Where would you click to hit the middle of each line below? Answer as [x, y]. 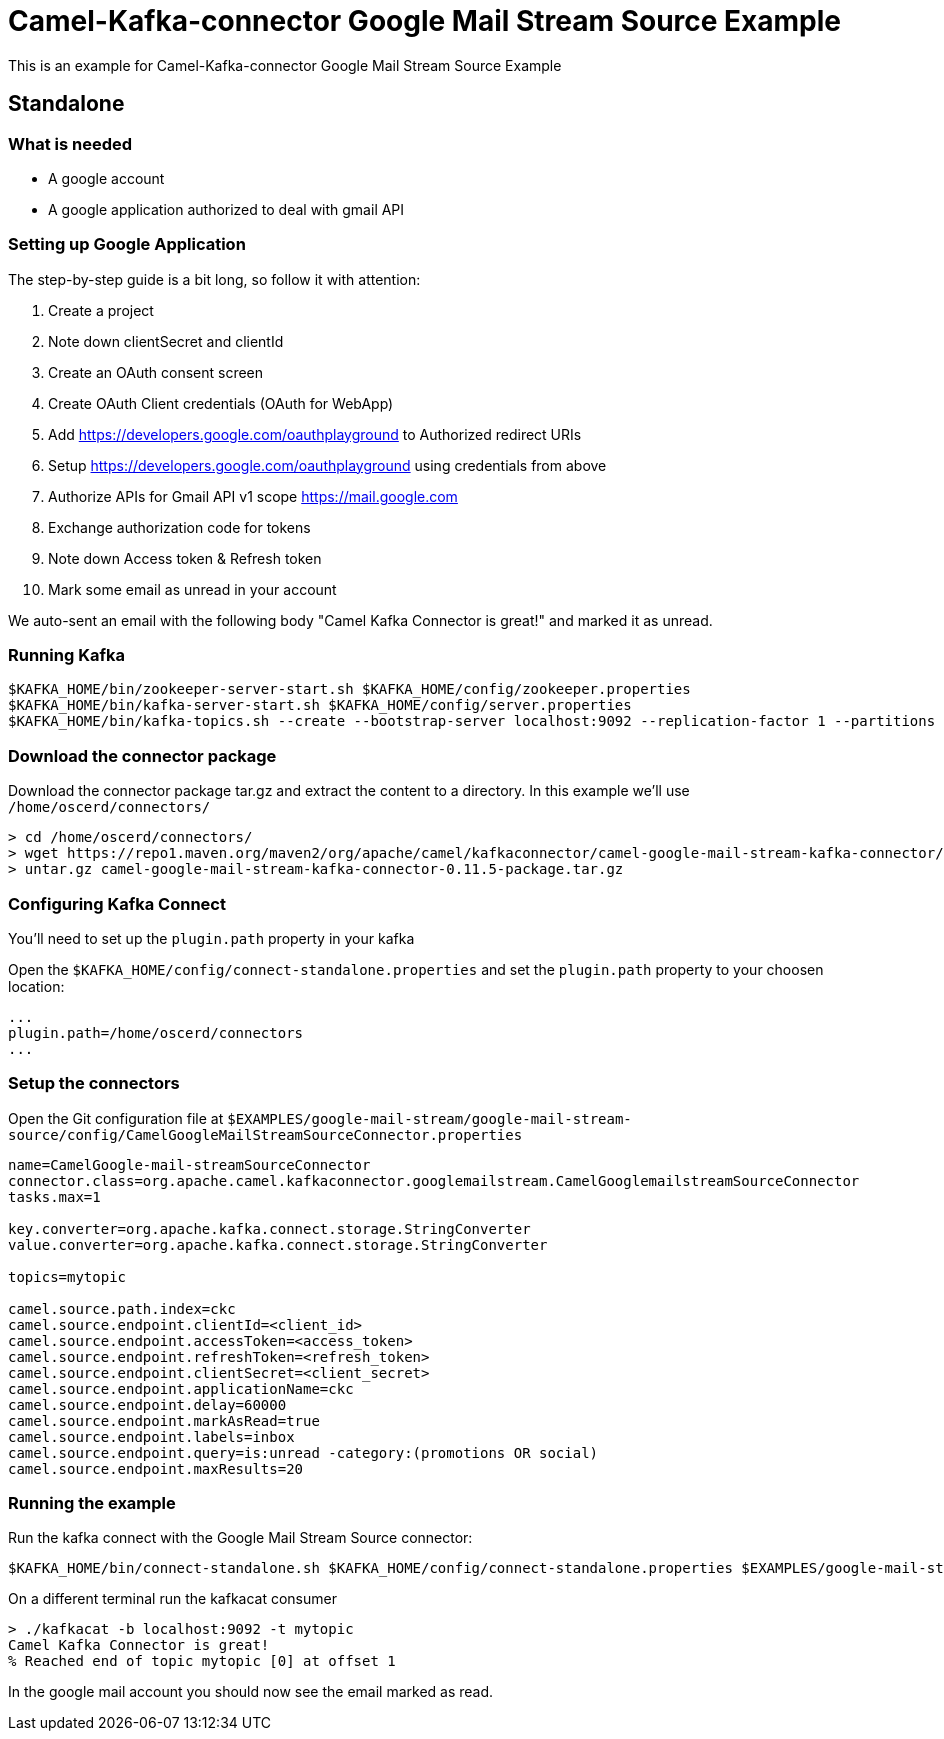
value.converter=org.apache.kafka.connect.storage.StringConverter [278, 1244]
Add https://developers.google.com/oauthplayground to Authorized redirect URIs [315, 434]
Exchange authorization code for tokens [179, 527]
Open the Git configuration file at [116, 1118]
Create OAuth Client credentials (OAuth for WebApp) [221, 403]
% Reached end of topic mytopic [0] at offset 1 [202, 1661]
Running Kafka [66, 655]
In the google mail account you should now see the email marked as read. [251, 1692]
